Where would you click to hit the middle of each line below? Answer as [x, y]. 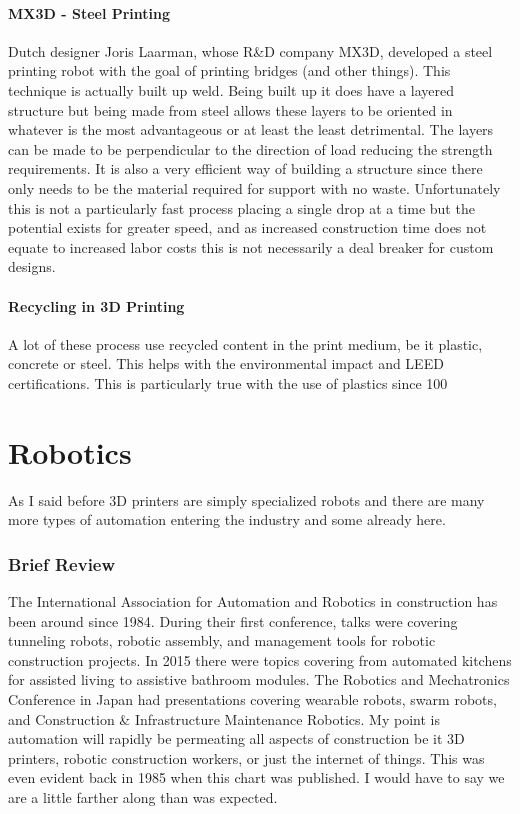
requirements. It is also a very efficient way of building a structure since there [245, 168]
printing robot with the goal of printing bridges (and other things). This [229, 70]
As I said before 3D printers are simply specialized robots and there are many [246, 499]
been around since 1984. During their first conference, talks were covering [233, 620]
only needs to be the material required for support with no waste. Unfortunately [254, 187]
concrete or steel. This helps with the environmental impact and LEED [226, 363]
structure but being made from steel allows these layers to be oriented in [230, 109]
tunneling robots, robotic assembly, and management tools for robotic [222, 640]
